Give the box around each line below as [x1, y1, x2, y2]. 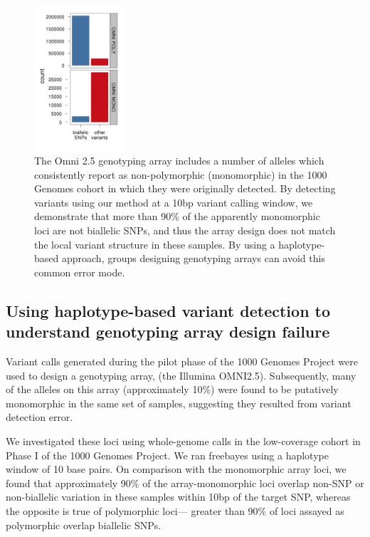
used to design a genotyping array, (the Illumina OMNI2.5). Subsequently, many [6, 367, 356, 382]
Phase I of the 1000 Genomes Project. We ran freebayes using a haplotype [6, 447, 329, 462]
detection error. [6, 410, 73, 424]
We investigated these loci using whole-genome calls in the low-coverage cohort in [6, 434, 361, 448]
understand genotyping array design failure [6, 320, 330, 343]
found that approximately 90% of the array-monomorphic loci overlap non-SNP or [6, 475, 364, 490]
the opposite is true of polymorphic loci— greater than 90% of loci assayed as [6, 503, 344, 518]
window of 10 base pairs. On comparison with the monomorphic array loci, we [6, 462, 347, 476]
